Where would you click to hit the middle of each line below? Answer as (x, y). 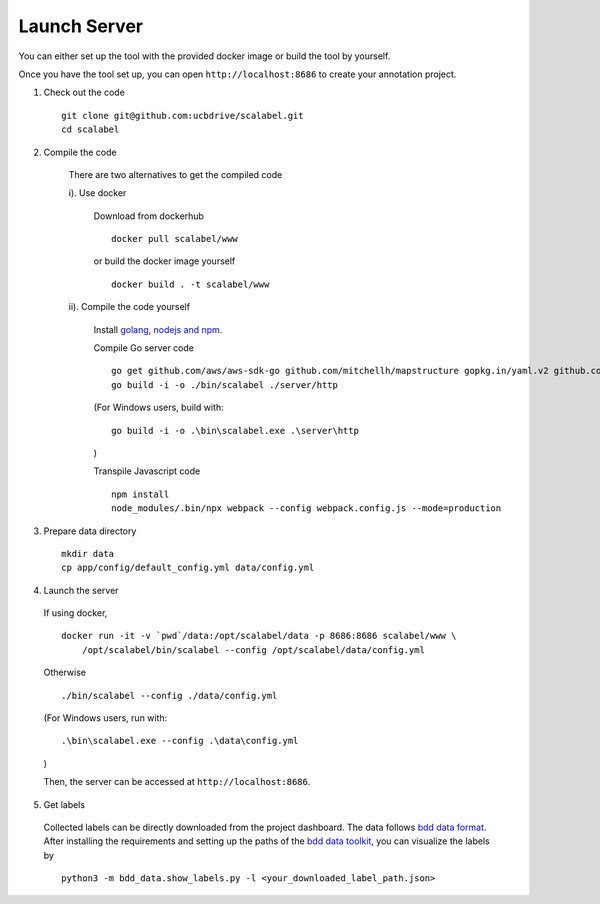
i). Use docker (97, 193)
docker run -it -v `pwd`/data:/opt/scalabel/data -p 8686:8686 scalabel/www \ (259, 636)
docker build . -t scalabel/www (190, 284)
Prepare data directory (90, 531)
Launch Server (81, 26)
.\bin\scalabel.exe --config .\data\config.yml (180, 741)
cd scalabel (90, 129)
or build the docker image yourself (164, 261)
